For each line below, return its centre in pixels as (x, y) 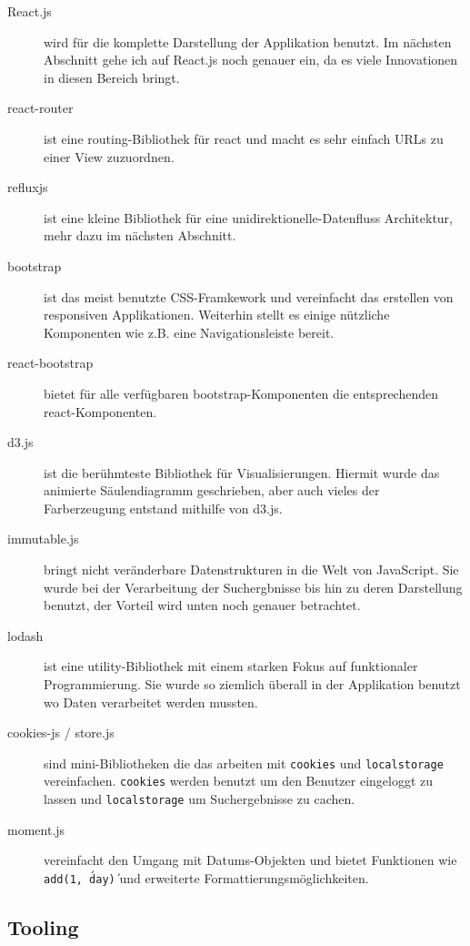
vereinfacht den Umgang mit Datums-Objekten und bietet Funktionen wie (250, 860)
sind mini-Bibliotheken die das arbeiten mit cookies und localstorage (244, 763)
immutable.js (43, 539)
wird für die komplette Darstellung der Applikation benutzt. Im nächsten (248, 41)
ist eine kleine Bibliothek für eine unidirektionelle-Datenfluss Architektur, (248, 217)
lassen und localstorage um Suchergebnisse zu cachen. (200, 799)
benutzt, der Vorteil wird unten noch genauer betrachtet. (202, 605)
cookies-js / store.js (61, 732)
